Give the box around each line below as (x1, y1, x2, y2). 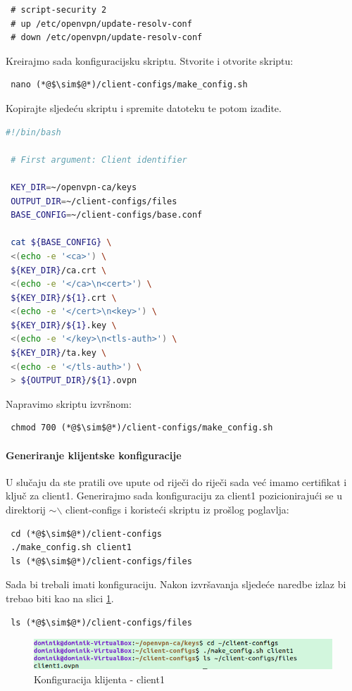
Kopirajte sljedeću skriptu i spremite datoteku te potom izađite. (6, 100, 282, 115)
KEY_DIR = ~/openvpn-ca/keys (11, 182, 137, 192)
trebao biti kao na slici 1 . (6, 590, 114, 605)
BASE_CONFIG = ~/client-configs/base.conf (11, 210, 203, 220)
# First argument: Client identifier (11, 154, 187, 165)
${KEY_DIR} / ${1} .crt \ (11, 292, 117, 303)
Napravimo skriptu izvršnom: (6, 396, 132, 411)
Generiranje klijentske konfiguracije (6, 447, 182, 462)
